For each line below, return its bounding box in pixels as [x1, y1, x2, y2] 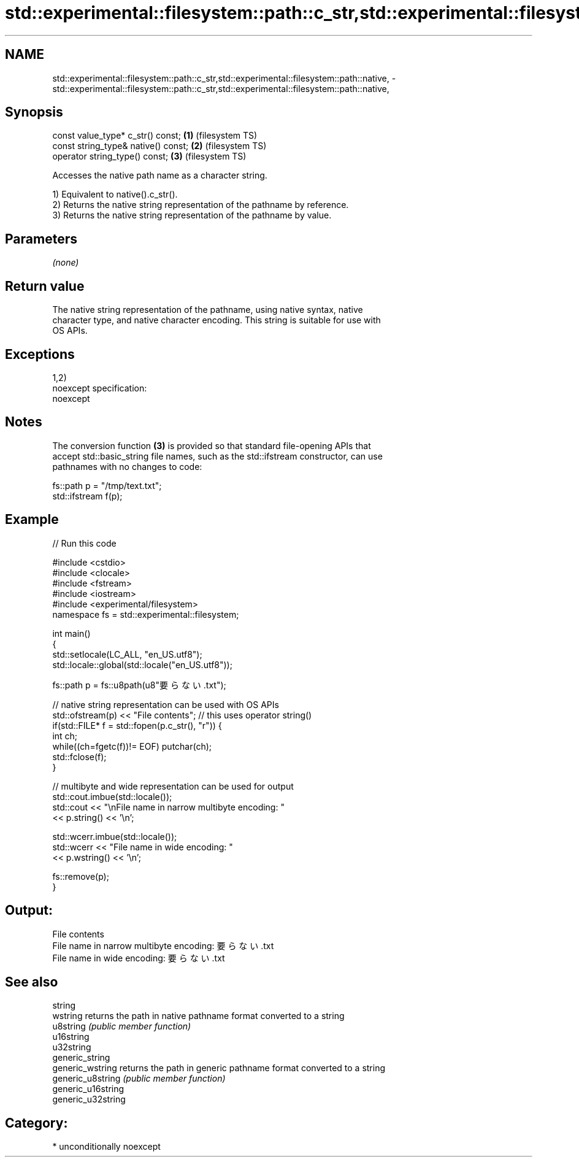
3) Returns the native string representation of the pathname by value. [52, 210, 332, 221]
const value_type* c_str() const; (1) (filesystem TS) [52, 130, 258, 141]
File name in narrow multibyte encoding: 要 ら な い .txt [52, 940, 274, 951]
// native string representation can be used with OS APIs [52, 699, 279, 710]
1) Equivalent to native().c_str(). [52, 189, 178, 200]
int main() [52, 628, 91, 639]
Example [5, 512, 59, 528]
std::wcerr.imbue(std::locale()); [52, 831, 177, 842]
